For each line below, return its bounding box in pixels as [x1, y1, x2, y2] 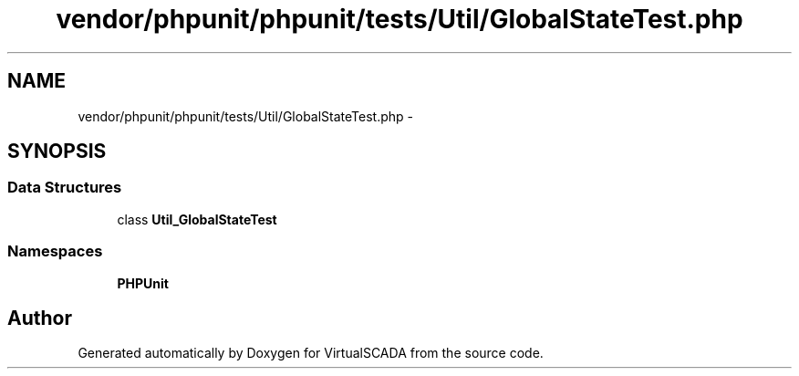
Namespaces [7, 242, 103, 261]
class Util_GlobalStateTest [117, 211, 277, 227]
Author [7, 306, 72, 329]
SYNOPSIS [7, 140, 107, 163]
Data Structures [7, 178, 122, 197]
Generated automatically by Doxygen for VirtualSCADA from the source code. [78, 345, 544, 361]
